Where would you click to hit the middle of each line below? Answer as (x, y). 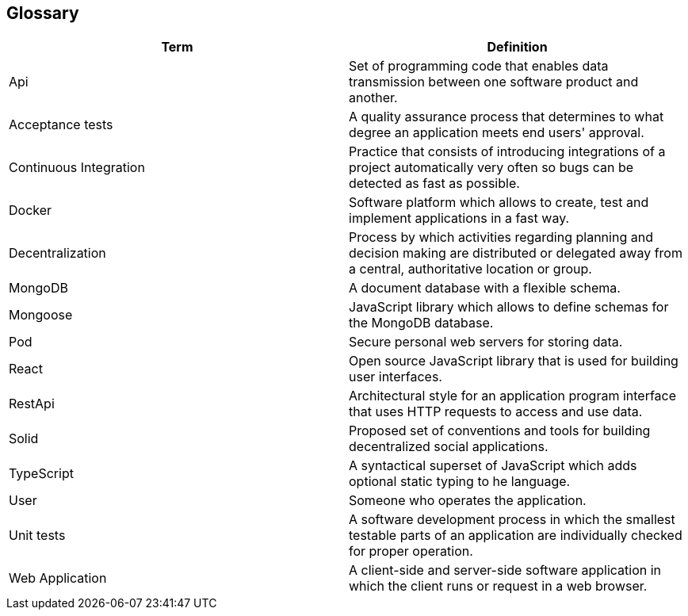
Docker (31, 210)
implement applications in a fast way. (459, 218)
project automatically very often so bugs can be (491, 168)
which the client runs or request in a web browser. (498, 586)
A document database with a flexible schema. (485, 288)
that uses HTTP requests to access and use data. (496, 412)
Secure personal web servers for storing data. (486, 342)
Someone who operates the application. (468, 501)
